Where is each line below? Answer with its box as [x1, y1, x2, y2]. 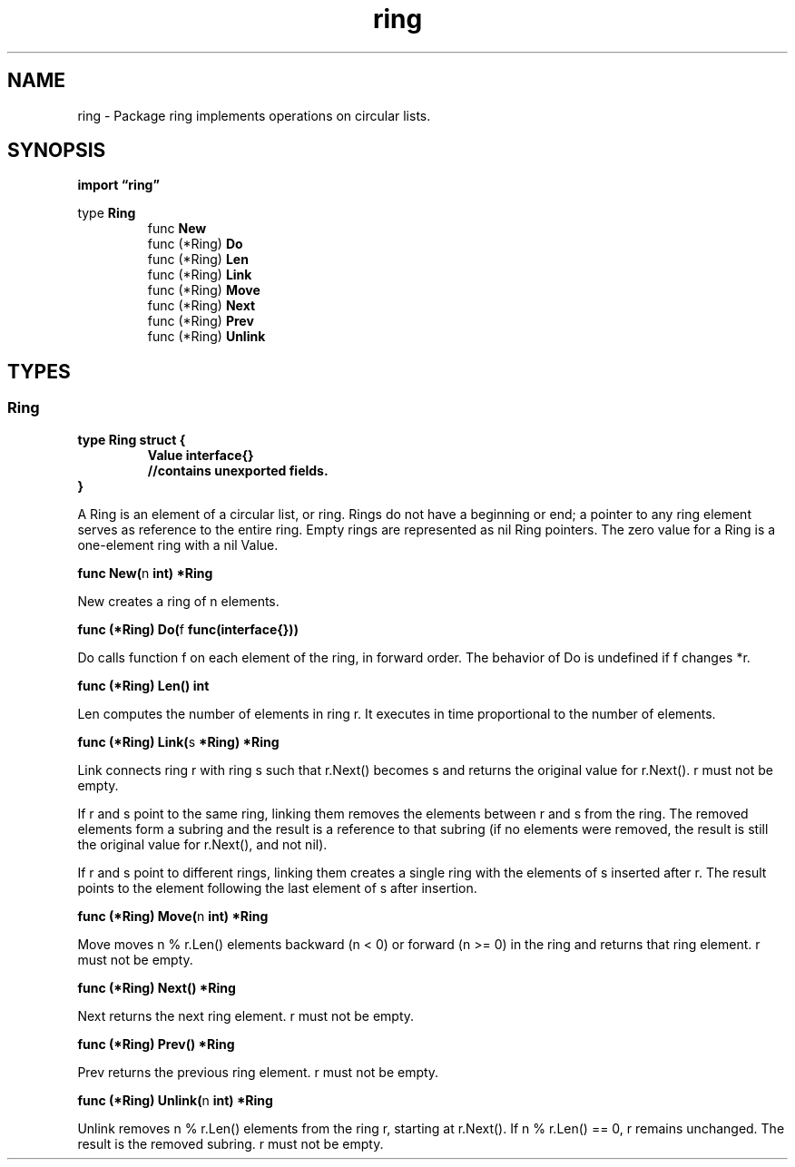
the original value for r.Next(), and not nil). [77, 836, 328, 852]
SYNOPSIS [7, 139, 106, 162]
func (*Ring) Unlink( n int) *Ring [77, 1092, 273, 1108]
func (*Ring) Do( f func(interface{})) [77, 621, 299, 637]
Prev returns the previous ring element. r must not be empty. [77, 1064, 439, 1080]
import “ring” [77, 177, 160, 193]
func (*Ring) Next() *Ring [77, 979, 236, 995]
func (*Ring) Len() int [77, 677, 210, 693]
